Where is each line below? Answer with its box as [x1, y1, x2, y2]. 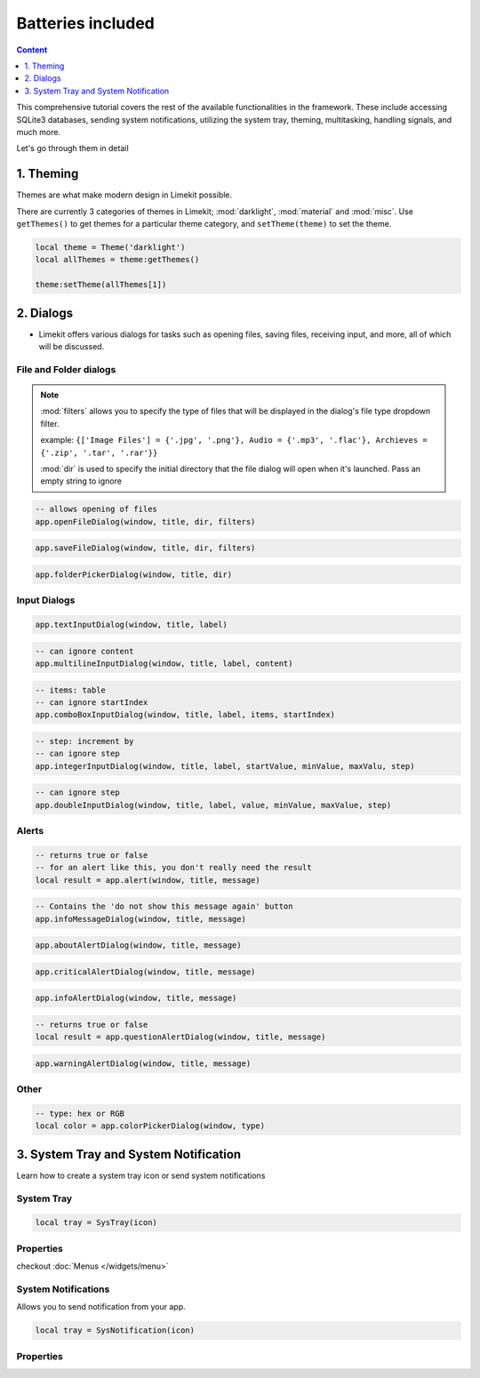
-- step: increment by [35, 736, 134, 746]
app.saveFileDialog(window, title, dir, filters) [35, 543, 256, 553]
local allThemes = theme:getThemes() [35, 254, 200, 265]
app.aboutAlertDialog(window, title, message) [35, 941, 242, 950]
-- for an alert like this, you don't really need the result [35, 862, 312, 873]
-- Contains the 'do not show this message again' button [35, 901, 293, 911]
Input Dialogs [16, 594, 76, 606]
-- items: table [35, 685, 107, 695]
